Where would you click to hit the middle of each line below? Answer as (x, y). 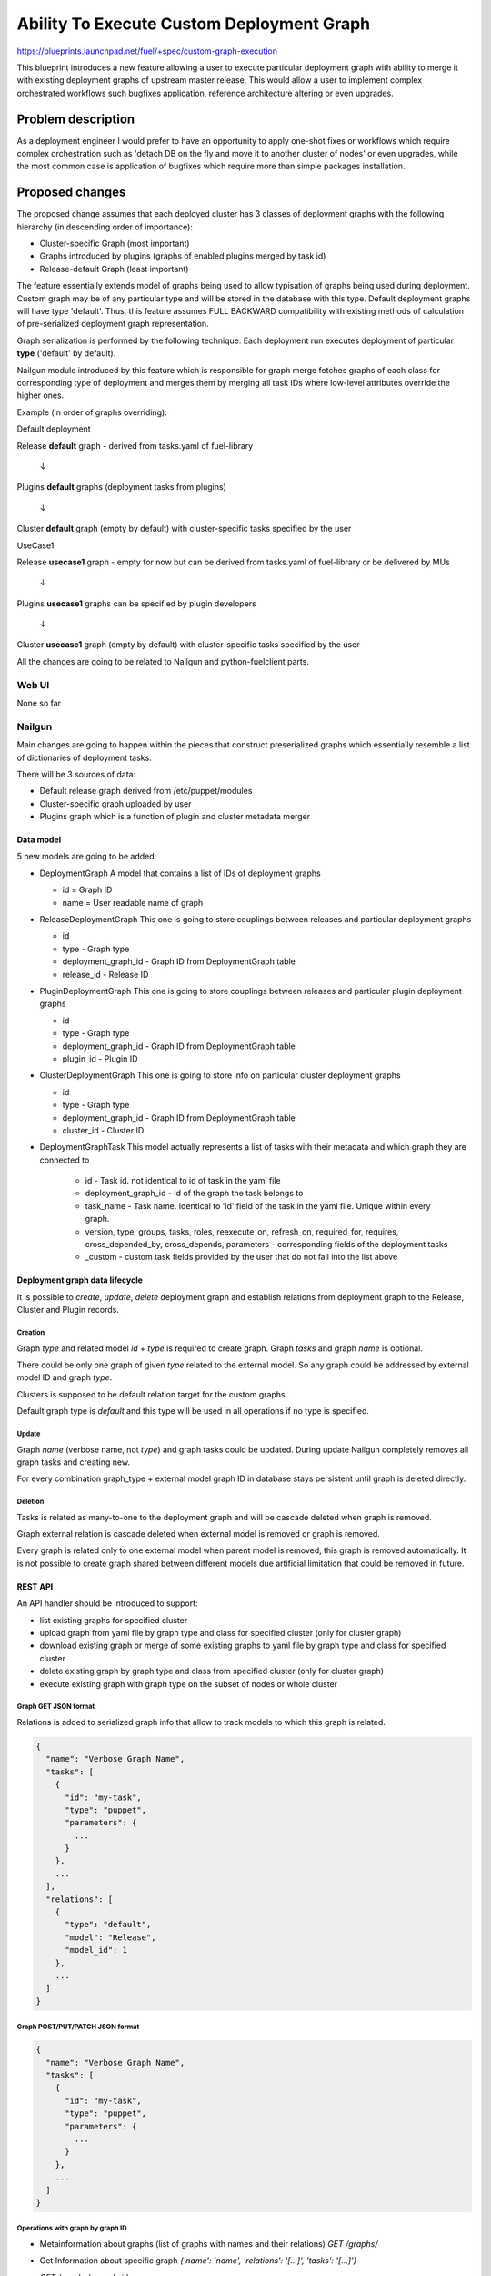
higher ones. (40, 395)
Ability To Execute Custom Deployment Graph (194, 24)
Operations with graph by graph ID (72, 2229)
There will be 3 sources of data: (76, 774)
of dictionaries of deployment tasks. (84, 757)
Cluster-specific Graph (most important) (115, 244)
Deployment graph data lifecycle (80, 1280)
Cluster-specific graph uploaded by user (115, 803)
